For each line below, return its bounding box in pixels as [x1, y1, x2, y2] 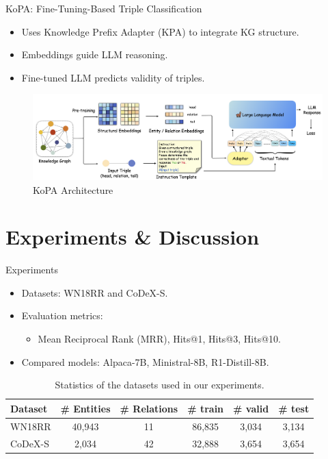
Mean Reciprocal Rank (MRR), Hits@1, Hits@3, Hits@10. [38, 332, 281, 346]
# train [187, 401, 224, 415]
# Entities [60, 401, 111, 415]
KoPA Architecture [33, 182, 113, 197]
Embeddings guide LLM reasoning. [21, 47, 168, 62]
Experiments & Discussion [5, 223, 260, 251]
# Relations [120, 401, 178, 415]
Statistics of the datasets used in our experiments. [55, 377, 264, 392]
